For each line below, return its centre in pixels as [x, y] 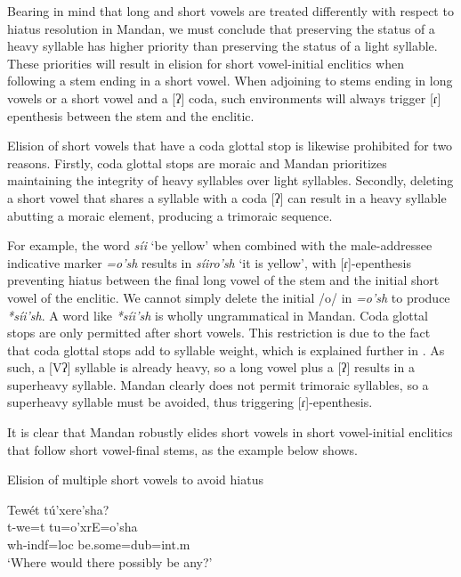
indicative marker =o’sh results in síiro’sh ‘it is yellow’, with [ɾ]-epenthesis [209, 262]
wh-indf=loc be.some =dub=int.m [99, 544]
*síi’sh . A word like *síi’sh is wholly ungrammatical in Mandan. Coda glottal [218, 315]
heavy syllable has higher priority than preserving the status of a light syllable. [222, 46]
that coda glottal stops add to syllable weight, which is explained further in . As [226, 349]
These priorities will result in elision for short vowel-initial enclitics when [206, 63]
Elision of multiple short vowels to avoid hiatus [135, 479]
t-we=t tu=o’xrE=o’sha [73, 527]
